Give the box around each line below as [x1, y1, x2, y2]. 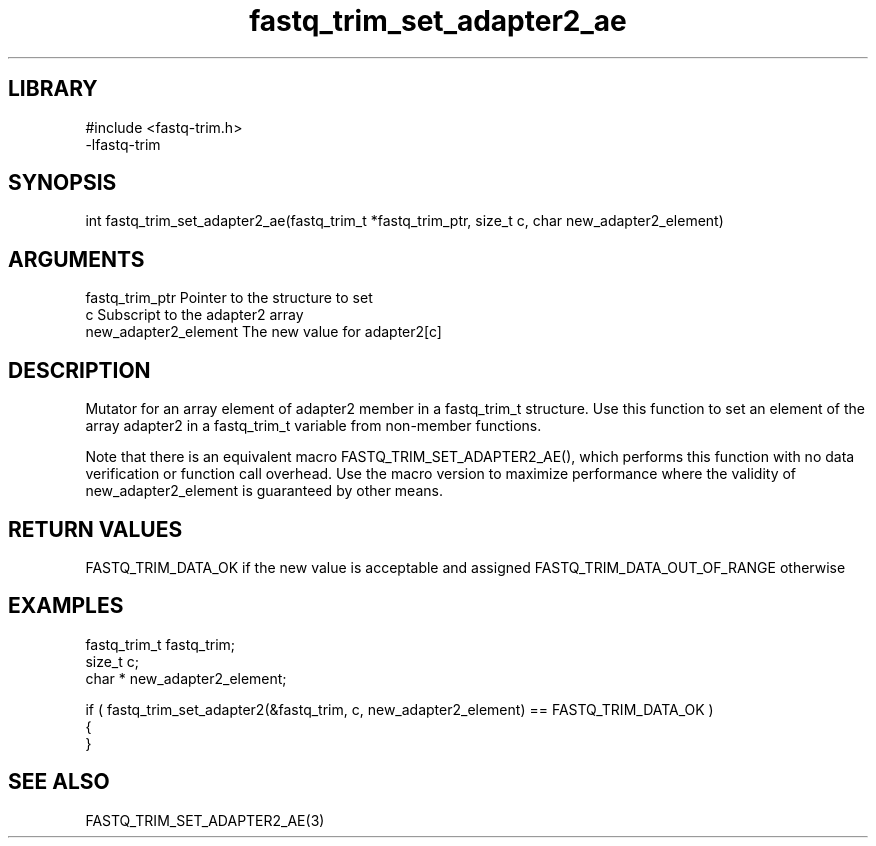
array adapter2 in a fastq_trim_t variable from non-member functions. [85, 417, 542, 435]
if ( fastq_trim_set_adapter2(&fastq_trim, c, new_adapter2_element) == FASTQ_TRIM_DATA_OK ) [85, 700, 714, 718]
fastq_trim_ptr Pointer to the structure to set [85, 289, 373, 307]
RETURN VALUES [8, 516, 183, 542]
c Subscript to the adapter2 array [85, 306, 304, 324]
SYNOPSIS [8, 170, 117, 196]
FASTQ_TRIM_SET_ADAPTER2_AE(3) [85, 811, 325, 829]
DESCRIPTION [8, 357, 151, 383]
